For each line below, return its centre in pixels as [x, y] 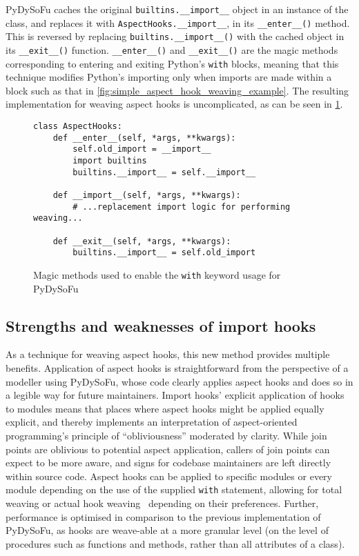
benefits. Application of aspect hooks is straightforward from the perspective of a [177, 367]
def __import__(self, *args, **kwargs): [147, 195]
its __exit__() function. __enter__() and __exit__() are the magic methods [172, 49]
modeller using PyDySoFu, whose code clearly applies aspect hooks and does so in [179, 381]
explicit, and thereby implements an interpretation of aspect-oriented [152, 422]
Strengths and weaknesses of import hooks [161, 325]
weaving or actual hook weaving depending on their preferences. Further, [162, 503]
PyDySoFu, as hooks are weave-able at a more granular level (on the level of [167, 530]
